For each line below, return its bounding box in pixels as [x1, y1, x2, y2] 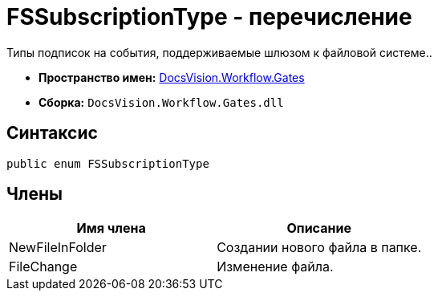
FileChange [9, 258, 78, 275]
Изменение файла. [217, 258, 334, 275]
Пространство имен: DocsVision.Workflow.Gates [39, 70, 305, 84]
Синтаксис [6, 123, 98, 144]
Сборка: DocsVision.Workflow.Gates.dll [39, 95, 284, 109]
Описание [286, 220, 351, 237]
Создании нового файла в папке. [217, 239, 422, 256]
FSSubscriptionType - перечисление [6, 3, 412, 31]
